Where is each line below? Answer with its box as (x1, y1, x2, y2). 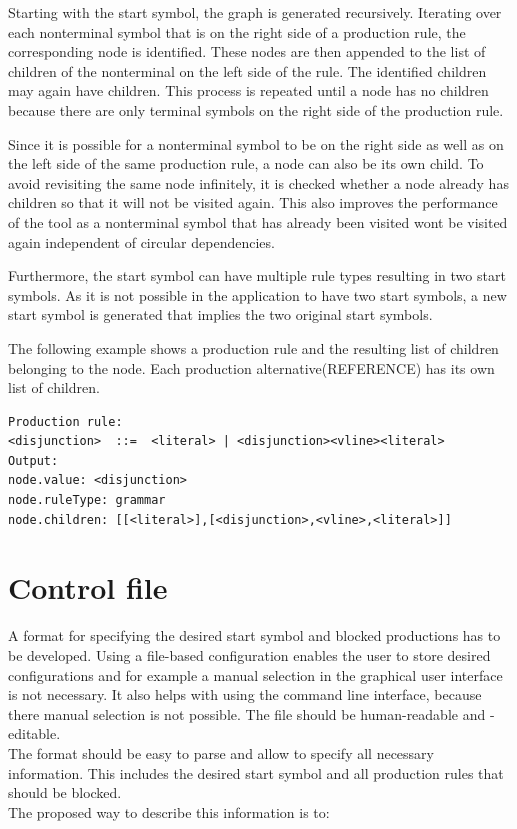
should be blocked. (8, 782, 122, 803)
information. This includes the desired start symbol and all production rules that (8, 762, 504, 783)
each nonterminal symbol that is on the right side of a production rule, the (8, 21, 466, 42)
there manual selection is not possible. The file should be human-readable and (8, 703, 486, 724)
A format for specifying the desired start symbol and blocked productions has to (8, 625, 501, 646)
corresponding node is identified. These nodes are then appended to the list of (8, 41, 486, 62)
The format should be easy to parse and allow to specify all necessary (8, 742, 434, 763)
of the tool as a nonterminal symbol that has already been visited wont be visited (8, 211, 508, 232)
